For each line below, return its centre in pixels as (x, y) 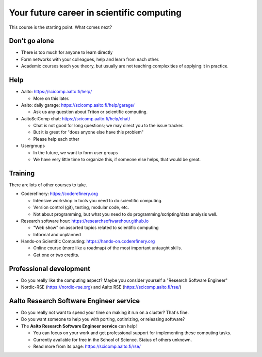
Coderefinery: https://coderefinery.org (59, 194)
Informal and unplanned (57, 234)
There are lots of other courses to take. (48, 185)
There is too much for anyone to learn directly (67, 52)
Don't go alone (32, 41)
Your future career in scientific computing (95, 13)
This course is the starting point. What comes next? (60, 27)
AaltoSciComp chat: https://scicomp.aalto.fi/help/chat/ (76, 118)
